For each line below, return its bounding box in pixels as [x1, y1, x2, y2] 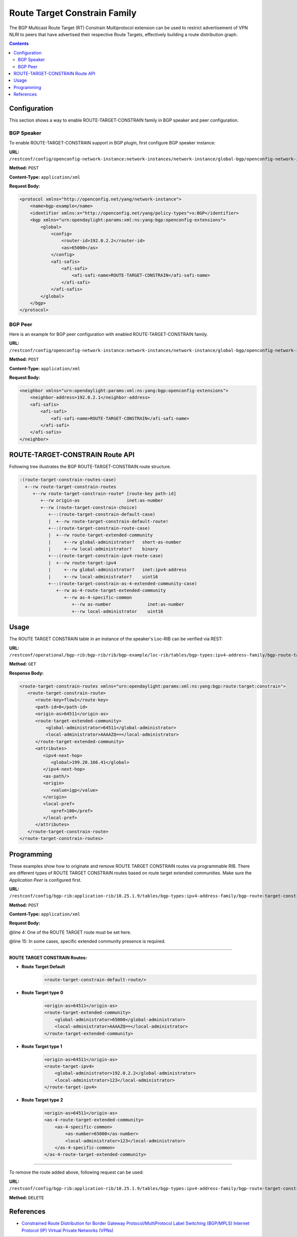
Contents [9, 41, 29, 47]
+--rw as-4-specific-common [63, 594, 132, 600]
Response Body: [9, 670, 44, 676]
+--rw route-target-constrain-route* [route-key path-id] [32, 490, 177, 496]
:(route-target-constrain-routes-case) [19, 477, 116, 482]
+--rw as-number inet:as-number [72, 602, 184, 607]
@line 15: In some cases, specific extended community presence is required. [9, 938, 166, 945]
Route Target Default [21, 964, 65, 970]
